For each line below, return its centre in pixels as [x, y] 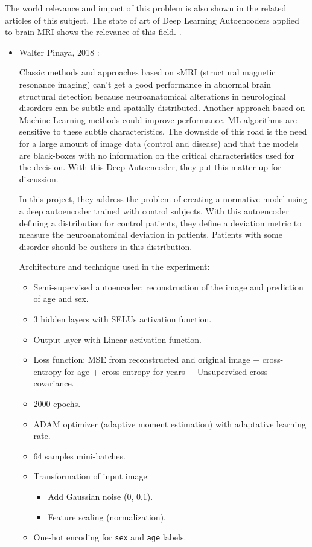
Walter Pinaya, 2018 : [59, 52]
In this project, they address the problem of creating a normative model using [163, 199]
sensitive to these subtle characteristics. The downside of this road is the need [163, 131]
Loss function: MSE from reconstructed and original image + [147, 360]
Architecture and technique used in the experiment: [114, 267]
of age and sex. [61, 299]
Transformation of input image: [91, 476]
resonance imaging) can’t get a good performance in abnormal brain [145, 84]
